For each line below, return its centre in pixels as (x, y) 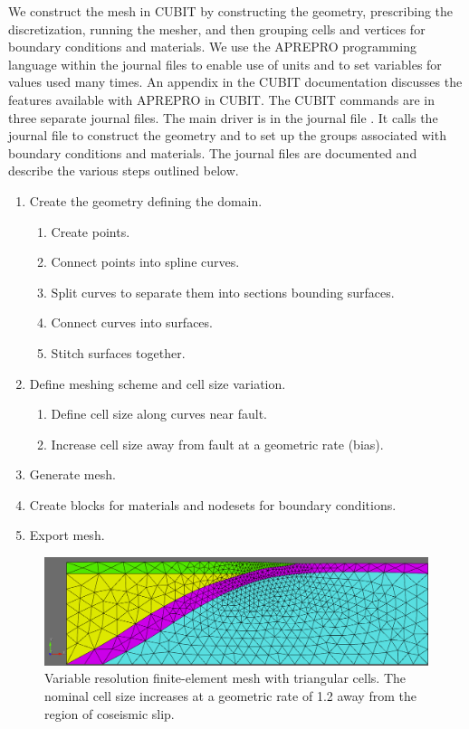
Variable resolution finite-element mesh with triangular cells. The (225, 678)
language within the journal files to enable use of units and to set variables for (225, 64)
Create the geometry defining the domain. (146, 200)
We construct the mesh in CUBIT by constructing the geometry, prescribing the (231, 11)
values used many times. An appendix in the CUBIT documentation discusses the (235, 82)
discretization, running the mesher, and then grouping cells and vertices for (217, 28)
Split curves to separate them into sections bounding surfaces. (223, 292)
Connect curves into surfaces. (132, 322)
